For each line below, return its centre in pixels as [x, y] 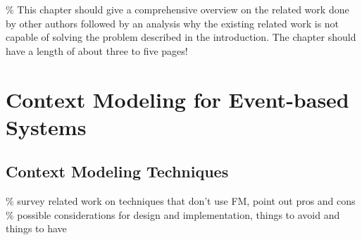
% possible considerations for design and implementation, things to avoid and [173, 214]
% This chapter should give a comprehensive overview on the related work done [177, 9]
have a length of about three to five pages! [97, 50]
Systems [46, 126]
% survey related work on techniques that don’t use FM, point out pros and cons [181, 201]
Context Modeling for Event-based [177, 99]
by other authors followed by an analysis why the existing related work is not [173, 23]
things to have [36, 228]
